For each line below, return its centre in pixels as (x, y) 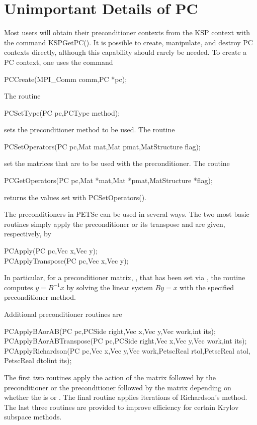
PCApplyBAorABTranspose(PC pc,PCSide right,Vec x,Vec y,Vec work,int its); (125, 341)
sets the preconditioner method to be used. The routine (90, 130)
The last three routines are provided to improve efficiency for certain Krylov (121, 407)
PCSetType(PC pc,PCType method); (62, 112)
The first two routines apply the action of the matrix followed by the (110, 377)
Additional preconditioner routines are (63, 314)
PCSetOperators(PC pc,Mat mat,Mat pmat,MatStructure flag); (102, 146)
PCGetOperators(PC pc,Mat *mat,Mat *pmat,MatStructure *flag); (108, 180)
